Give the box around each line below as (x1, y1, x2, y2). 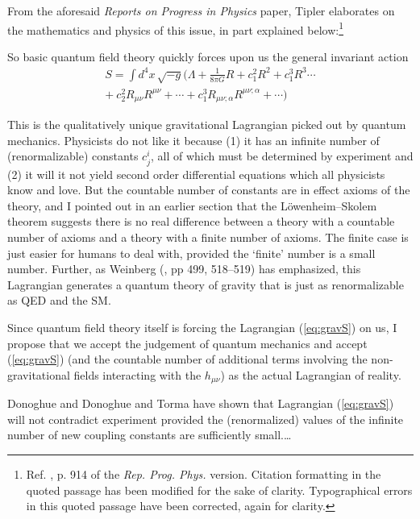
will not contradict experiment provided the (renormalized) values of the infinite (7, 410, 404, 427)
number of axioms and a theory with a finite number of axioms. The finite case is (7, 229, 409, 246)
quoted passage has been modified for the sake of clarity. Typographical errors (26, 481, 413, 498)
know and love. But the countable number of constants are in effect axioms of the (7, 181, 410, 198)
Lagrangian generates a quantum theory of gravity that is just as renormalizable (7, 276, 404, 293)
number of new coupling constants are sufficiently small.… (7, 426, 292, 443)
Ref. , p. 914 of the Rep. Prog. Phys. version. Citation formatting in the (26, 466, 381, 482)
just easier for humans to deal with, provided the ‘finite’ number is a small (7, 244, 376, 261)
